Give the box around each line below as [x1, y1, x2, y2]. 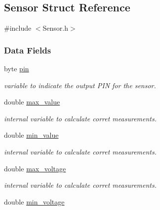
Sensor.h [42, 23, 69, 33]
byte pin [4, 63, 29, 74]
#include [4, 23, 32, 33]
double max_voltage [4, 163, 66, 173]
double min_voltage [4, 196, 65, 207]
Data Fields [4, 44, 51, 56]
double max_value [4, 97, 60, 107]
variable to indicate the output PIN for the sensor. [4, 80, 156, 90]
